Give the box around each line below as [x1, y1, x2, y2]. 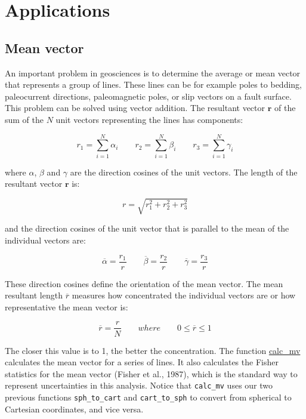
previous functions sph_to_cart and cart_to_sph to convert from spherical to [5, 390, 292, 403]
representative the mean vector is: [5, 300, 128, 313]
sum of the [5, 113, 44, 125]
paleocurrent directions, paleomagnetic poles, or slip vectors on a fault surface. [5, 90, 292, 102]
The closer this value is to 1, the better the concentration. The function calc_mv [5, 344, 301, 356]
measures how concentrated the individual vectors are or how [72, 289, 296, 301]
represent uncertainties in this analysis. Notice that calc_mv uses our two [5, 379, 273, 392]
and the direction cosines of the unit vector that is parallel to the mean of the [5, 222, 289, 235]
